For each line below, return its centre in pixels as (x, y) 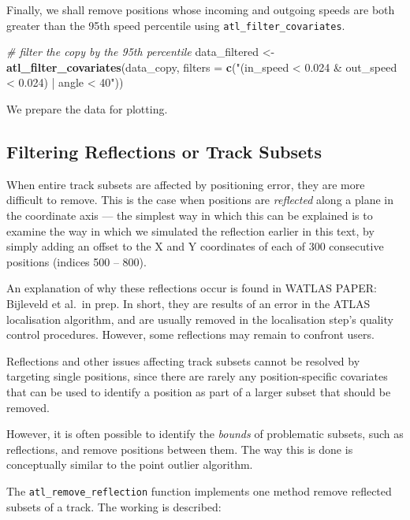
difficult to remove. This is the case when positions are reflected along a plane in (200, 200)
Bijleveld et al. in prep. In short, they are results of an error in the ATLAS (188, 303)
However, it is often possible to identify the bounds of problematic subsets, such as (205, 434)
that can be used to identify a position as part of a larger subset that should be (199, 391)
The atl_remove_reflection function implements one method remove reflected (199, 490)
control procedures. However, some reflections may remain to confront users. (190, 334)
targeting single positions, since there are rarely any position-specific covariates (197, 376)
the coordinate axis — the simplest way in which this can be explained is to (190, 215)
